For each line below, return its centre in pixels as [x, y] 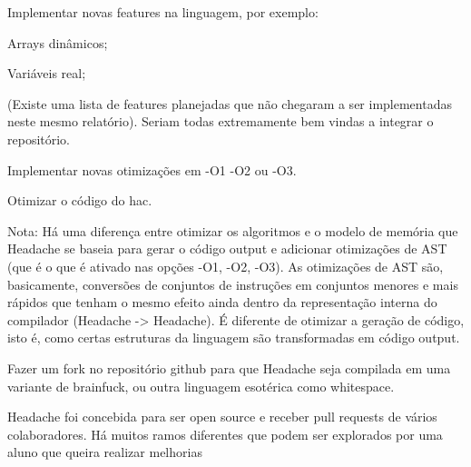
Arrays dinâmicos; [58, 42]
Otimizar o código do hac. [80, 200]
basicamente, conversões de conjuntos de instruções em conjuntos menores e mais [233, 284]
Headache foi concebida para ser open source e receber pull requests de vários [222, 417]
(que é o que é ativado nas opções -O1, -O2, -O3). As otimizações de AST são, [226, 266]
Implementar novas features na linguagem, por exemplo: [163, 12]
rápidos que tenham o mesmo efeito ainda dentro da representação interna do [222, 302]
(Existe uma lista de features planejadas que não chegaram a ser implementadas [230, 103]
